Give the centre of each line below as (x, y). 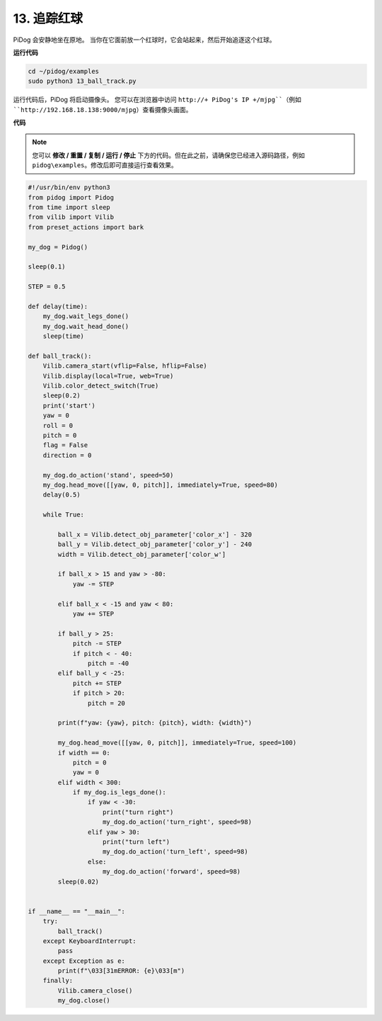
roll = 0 (58, 425)
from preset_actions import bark (86, 227)
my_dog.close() (84, 1000)
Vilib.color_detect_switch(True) (101, 386)
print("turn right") (138, 812)
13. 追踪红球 (48, 18)
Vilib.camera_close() (95, 991)
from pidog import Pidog (71, 197)
